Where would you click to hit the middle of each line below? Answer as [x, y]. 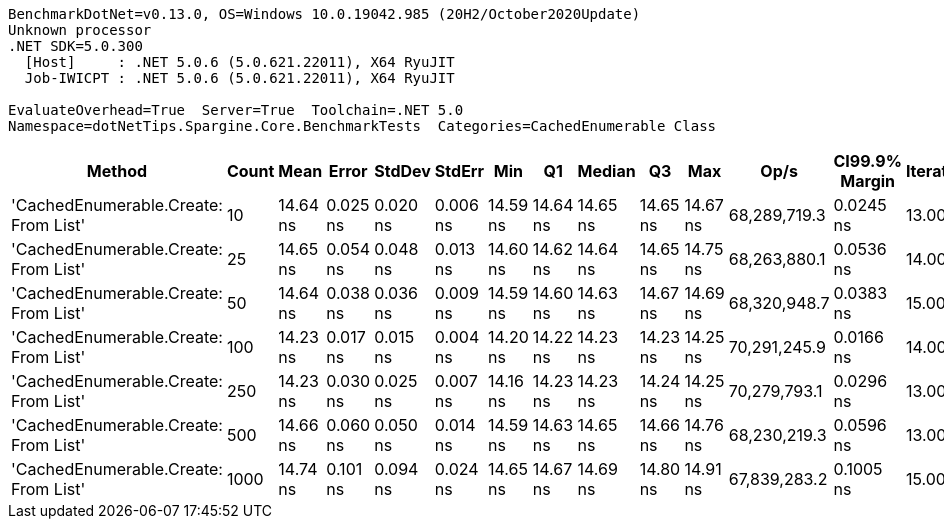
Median [606, 171]
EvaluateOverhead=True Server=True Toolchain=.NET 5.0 [236, 110]
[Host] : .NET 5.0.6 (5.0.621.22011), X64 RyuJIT [239, 62]
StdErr [459, 171]
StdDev [402, 171]
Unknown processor [80, 30]
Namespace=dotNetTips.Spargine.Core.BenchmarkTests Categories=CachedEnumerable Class [362, 126]
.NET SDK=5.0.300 [75, 46]
